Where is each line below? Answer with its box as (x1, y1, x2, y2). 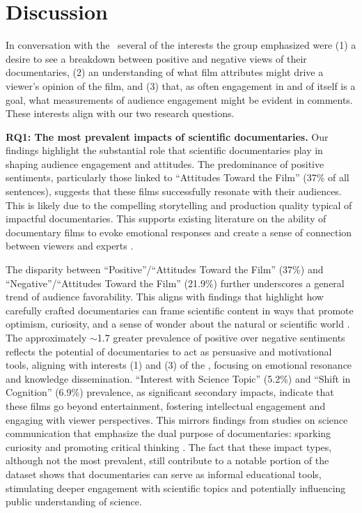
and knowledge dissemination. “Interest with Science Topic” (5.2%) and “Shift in (6, 371, 351, 385)
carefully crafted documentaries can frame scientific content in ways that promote (6, 303, 354, 317)
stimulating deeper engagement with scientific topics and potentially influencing (6, 480, 346, 495)
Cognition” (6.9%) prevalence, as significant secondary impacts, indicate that (6, 385, 334, 399)
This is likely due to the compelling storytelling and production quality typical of (6, 197, 352, 212)
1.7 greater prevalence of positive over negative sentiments (97, 330, 345, 344)
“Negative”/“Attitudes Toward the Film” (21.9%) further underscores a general (6, 275, 345, 290)
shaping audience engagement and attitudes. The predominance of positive (6, 156, 324, 171)
